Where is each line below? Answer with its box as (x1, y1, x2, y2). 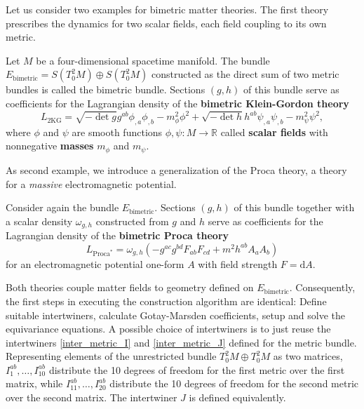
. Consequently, (289, 280, 356, 295)
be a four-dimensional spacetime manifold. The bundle (36, 53, 270, 67)
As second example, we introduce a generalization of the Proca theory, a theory (6, 162, 347, 177)
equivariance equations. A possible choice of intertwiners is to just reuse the (6, 321, 331, 336)
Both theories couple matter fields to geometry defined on (6, 280, 254, 295)
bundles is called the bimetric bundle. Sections (6, 82, 205, 97)
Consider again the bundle (6, 200, 119, 215)
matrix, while (6, 376, 63, 391)
